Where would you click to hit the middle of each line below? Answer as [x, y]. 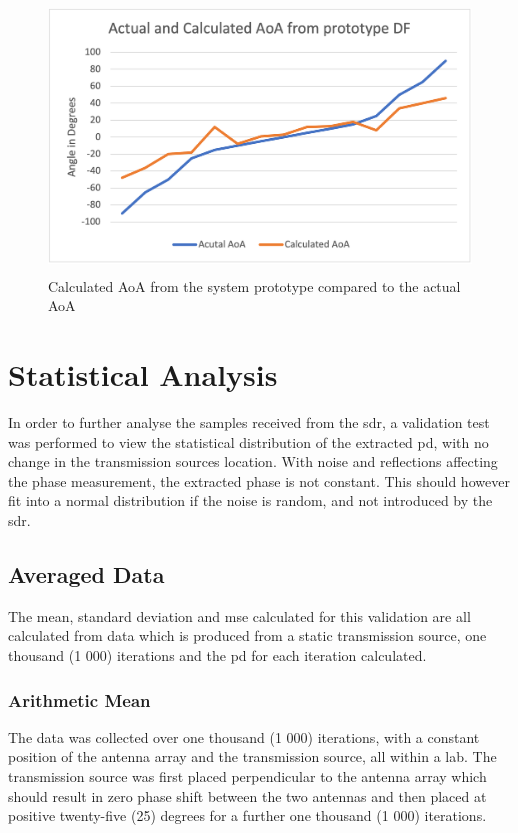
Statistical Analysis [143, 374]
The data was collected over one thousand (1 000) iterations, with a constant [244, 736]
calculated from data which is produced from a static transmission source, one [247, 635]
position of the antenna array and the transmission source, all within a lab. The [252, 756]
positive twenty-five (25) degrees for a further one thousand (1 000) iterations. [247, 815]
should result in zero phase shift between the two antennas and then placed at [247, 795]
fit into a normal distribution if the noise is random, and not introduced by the [250, 500]
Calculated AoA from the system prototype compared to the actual [254, 285]
